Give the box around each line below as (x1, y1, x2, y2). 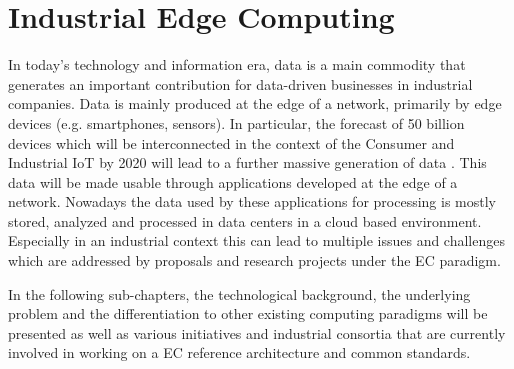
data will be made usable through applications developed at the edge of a (8, 171, 458, 192)
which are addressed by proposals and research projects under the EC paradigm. (8, 250, 501, 271)
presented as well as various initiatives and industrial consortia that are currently (8, 322, 506, 343)
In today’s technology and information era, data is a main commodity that (8, 54, 466, 75)
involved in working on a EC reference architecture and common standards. (8, 342, 471, 363)
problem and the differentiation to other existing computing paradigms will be (8, 303, 488, 324)
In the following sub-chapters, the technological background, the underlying (8, 283, 471, 304)
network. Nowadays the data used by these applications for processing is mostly (8, 191, 496, 212)
